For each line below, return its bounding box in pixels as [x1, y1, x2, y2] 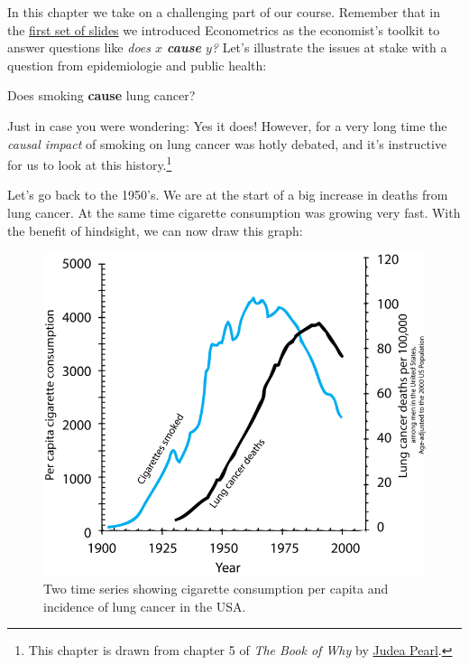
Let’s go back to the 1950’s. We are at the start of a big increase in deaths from [7, 185, 448, 204]
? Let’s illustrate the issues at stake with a [211, 38, 447, 57]
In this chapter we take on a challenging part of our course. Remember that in [7, 3, 441, 21]
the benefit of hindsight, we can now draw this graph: [7, 220, 303, 239]
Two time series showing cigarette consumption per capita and [43, 579, 389, 598]
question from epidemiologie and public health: [7, 55, 267, 74]
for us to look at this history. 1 [7, 153, 172, 173]
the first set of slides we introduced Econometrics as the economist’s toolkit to [7, 20, 440, 39]
